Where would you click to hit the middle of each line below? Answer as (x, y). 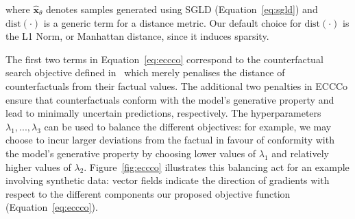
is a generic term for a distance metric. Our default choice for (172, 22)
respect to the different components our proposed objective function (148, 193)
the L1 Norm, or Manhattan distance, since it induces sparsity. (137, 36)
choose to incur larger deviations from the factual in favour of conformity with (170, 140)
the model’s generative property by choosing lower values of (131, 153)
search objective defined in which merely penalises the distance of (145, 72)
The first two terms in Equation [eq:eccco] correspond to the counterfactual (164, 59)
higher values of (38, 166)
